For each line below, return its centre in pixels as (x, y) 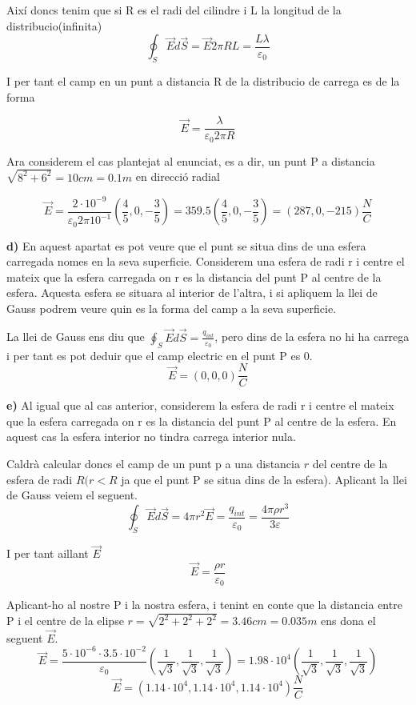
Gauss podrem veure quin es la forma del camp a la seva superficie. (172, 308)
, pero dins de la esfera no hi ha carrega (312, 336)
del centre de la (350, 463)
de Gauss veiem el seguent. (72, 495)
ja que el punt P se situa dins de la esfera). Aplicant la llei (264, 479)
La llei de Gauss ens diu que (76, 336)
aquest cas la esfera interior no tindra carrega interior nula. (151, 437)
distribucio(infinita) (54, 25)
